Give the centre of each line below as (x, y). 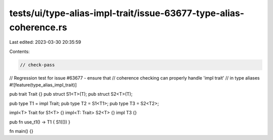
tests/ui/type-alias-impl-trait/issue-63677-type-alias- (127, 13)
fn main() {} (21, 131)
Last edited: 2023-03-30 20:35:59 (45, 42)
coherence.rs (38, 27)
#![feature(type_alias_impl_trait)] (43, 85)
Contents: (19, 51)
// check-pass (37, 65)
